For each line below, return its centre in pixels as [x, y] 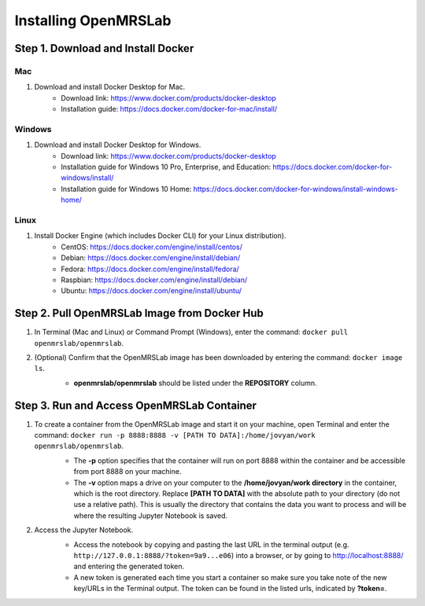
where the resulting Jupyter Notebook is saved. [151, 516]
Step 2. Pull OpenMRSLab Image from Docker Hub [139, 313]
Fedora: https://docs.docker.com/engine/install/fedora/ [150, 269]
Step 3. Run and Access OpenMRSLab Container [136, 405]
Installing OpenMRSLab [93, 20]
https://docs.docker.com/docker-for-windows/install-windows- [296, 189]
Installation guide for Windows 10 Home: [126, 189]
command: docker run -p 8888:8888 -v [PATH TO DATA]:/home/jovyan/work [175, 435]
